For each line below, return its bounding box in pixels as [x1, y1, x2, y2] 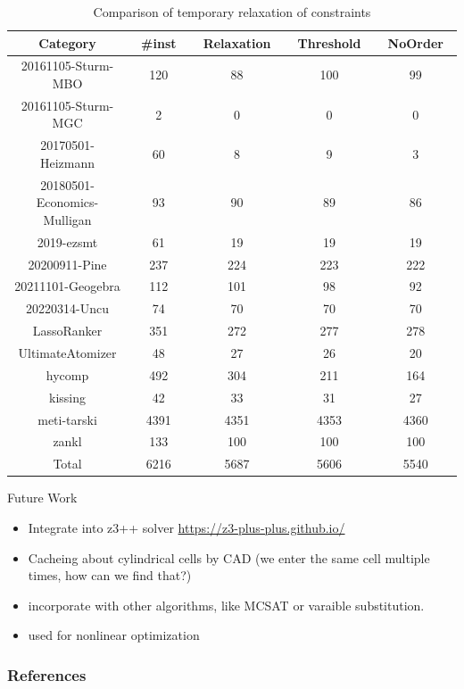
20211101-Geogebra [14, 277, 120, 295]
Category [38, 33, 96, 52]
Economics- [36, 193, 99, 212]
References [7, 663, 87, 685]
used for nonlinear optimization [28, 626, 200, 644]
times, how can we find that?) [28, 566, 192, 585]
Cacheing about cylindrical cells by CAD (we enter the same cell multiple [28, 548, 430, 567]
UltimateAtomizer [18, 344, 117, 361]
